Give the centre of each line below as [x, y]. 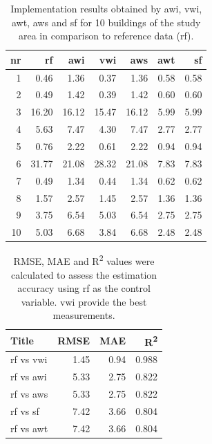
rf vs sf [25, 410]
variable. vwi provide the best [84, 301]
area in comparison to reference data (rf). [106, 36]
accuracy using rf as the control [84, 288]
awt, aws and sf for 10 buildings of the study [106, 22]
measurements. [84, 315]
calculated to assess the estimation [84, 274]
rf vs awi [29, 377]
